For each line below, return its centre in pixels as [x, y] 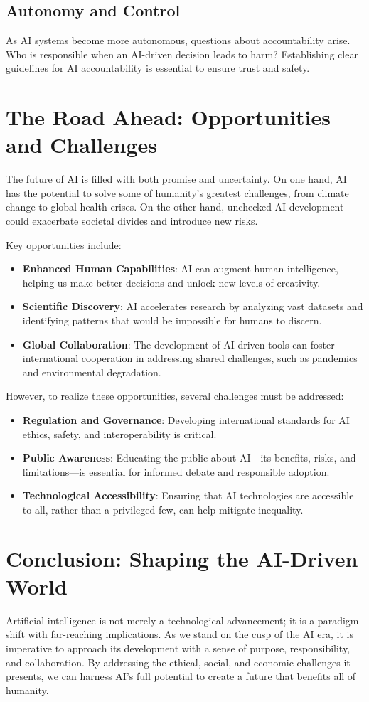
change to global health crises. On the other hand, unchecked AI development [175, 207]
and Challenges [82, 145]
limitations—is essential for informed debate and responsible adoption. [176, 471]
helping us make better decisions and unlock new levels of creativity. [171, 282]
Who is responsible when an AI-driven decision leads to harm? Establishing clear [182, 54]
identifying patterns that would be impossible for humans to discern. [172, 320]
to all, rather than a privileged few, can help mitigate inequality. [163, 509]
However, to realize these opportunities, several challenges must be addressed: [175, 396]
